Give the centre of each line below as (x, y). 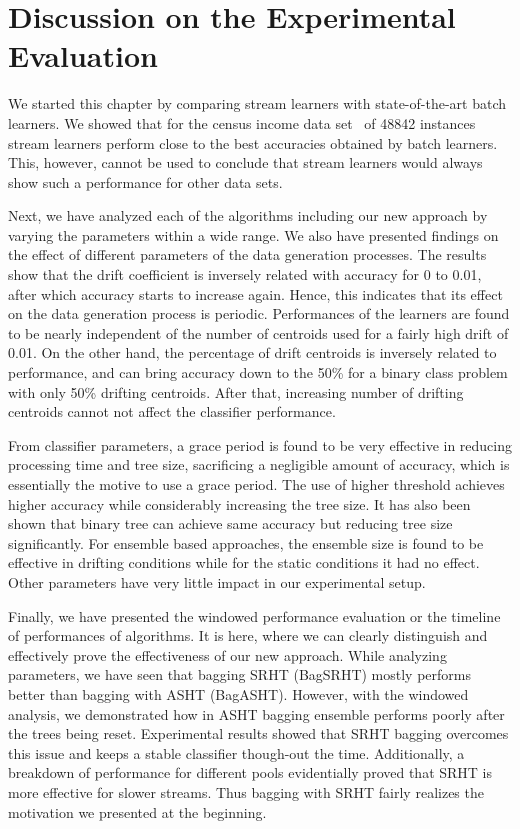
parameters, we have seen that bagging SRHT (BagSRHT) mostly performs (240, 674)
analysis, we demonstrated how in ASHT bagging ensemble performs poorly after (256, 713)
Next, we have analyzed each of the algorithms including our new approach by (248, 215)
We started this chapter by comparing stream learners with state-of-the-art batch (257, 103)
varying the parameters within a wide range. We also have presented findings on (253, 234)
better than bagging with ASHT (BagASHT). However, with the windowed (238, 693)
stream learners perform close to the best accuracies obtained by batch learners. (253, 142)
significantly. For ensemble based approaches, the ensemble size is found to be (246, 542)
